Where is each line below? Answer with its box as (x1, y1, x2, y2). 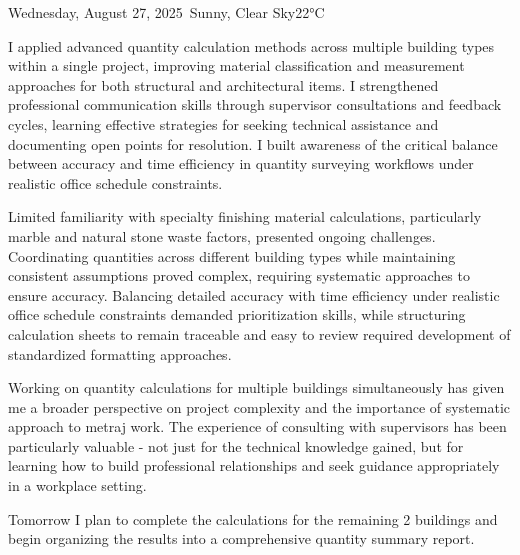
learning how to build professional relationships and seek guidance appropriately (8, 455, 500, 476)
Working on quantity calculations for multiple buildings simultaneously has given (8, 377, 505, 398)
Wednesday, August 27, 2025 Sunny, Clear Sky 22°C (8, 2, 325, 22)
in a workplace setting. (8, 475, 147, 496)
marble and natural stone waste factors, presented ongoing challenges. (8, 225, 436, 246)
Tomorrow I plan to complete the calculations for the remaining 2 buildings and (8, 508, 498, 529)
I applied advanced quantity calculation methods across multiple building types (8, 35, 495, 56)
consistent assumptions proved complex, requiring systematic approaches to (8, 265, 470, 286)
